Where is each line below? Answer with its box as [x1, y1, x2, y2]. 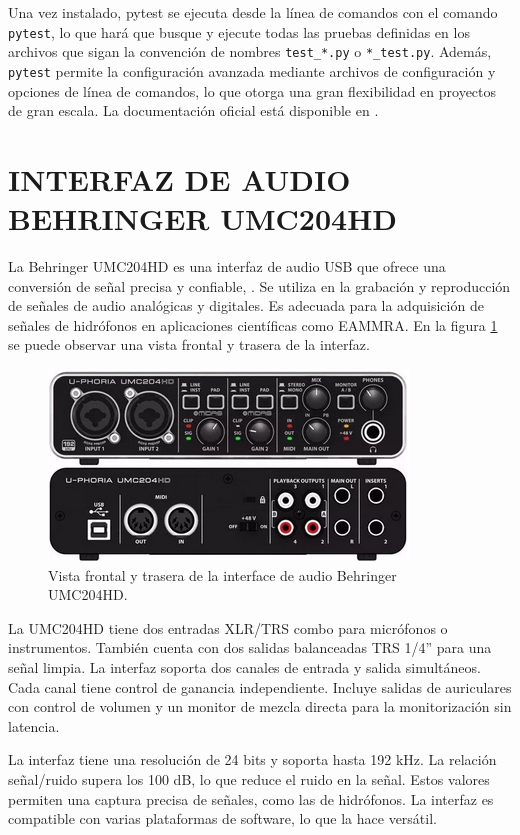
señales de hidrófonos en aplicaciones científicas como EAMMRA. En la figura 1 [8, 314, 498, 335]
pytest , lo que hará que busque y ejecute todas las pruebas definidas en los [8, 21, 470, 42]
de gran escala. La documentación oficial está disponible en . [8, 100, 379, 121]
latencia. [8, 715, 60, 736]
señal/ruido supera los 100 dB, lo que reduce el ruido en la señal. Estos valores [8, 768, 490, 789]
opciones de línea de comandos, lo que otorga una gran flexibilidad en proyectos [8, 80, 497, 101]
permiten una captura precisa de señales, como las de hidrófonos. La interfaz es [8, 788, 494, 809]
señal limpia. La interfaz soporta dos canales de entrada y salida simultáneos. [8, 657, 481, 677]
